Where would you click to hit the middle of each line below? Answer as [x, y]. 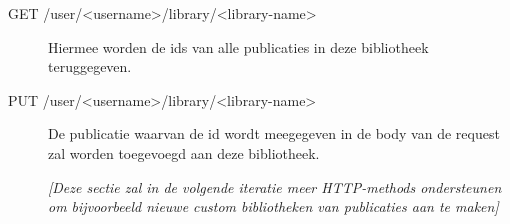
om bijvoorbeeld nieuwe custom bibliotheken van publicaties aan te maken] [273, 206]
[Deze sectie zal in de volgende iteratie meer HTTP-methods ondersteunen [275, 186]
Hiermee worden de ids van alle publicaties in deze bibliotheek [238, 46]
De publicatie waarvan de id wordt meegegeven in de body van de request [274, 133]
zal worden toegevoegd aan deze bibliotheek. [184, 152]
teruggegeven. [90, 66]
